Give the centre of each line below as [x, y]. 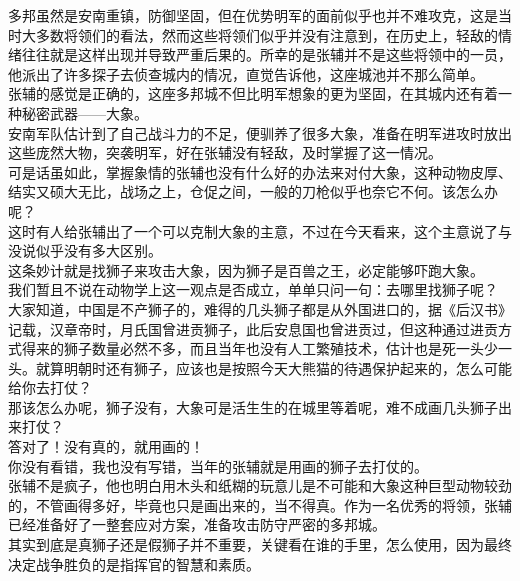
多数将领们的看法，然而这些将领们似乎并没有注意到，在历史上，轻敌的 [266, 34]
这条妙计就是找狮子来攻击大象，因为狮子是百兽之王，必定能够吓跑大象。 [246, 269]
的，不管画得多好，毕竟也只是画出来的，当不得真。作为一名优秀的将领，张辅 [260, 504]
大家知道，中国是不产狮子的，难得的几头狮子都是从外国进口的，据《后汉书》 [260, 308]
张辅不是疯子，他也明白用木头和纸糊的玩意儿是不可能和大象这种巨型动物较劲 [260, 485]
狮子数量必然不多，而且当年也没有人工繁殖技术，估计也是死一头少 [280, 348]
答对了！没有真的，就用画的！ [106, 446]
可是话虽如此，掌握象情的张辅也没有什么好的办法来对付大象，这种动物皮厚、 [260, 171]
